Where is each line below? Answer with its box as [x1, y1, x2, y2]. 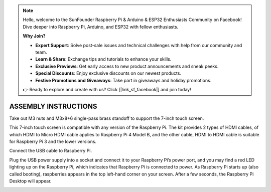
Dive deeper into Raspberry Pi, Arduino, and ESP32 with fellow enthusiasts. [23, 24, 179, 30]
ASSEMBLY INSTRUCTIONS [9, 102, 97, 110]
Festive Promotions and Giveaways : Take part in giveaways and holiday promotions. [35, 77, 212, 83]
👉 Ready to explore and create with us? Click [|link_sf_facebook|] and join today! [23, 86, 191, 92]
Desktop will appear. [9, 178, 52, 184]
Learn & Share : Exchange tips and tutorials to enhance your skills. [35, 56, 172, 62]
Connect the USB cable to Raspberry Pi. [9, 148, 92, 154]
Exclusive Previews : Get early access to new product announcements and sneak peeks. [35, 63, 219, 69]
